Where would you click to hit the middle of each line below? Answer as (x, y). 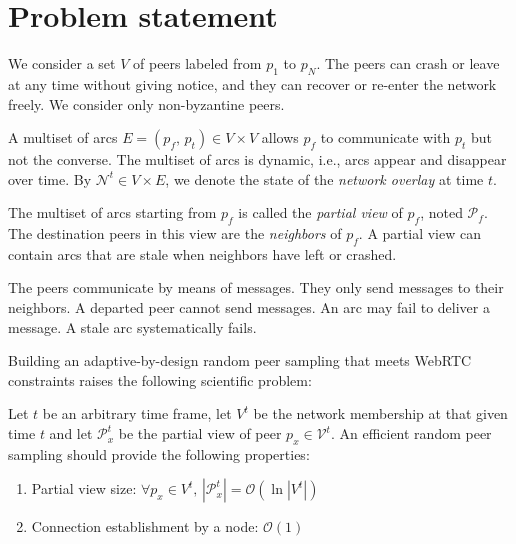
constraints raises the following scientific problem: (160, 379)
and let (71, 433)
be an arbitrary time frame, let (137, 413)
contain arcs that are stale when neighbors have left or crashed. (202, 253)
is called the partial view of (320, 212)
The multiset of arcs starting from (112, 212)
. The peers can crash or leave (408, 63)
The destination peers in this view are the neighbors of (175, 233)
